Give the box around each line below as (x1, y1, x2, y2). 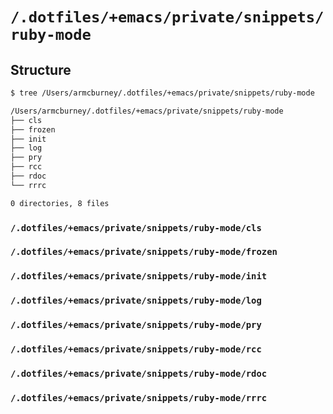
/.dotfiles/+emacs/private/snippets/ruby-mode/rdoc (10, 368, 268, 380)
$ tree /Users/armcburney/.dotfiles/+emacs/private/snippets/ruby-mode (10, 88, 315, 98)
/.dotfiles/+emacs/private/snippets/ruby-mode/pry (10, 319, 262, 331)
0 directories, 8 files (10, 198, 110, 208)
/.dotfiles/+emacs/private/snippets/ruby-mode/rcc (10, 344, 262, 355)
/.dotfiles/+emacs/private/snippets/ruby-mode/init (10, 271, 268, 282)
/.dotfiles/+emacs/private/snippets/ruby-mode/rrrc (10, 393, 268, 403)
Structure (10, 61, 72, 78)
